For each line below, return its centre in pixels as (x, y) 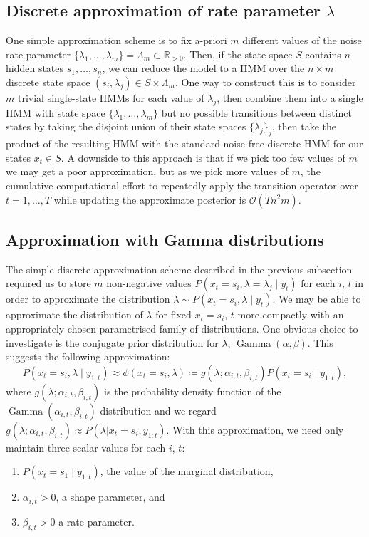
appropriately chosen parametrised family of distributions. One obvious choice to (182, 328)
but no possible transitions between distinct (256, 112)
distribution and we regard (158, 410)
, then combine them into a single (290, 97)
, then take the (304, 126)
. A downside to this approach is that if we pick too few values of (203, 157)
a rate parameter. (97, 521)
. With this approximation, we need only (255, 429)
